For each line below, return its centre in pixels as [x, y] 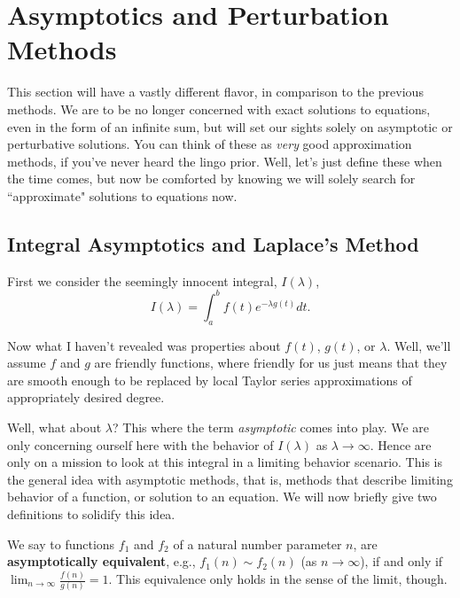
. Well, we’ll [419, 345]
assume [27, 363]
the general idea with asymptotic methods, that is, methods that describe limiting [230, 479]
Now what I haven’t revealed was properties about [144, 345]
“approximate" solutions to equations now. [122, 195]
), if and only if [402, 561]
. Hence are [401, 444]
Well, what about [55, 427]
